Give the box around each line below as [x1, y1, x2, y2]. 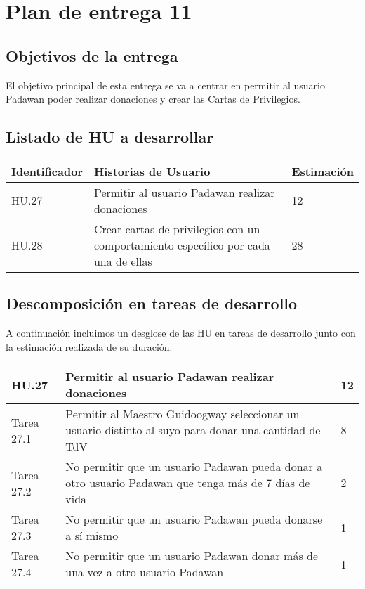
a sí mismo [65, 527, 119, 544]
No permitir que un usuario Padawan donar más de [65, 548, 319, 564]
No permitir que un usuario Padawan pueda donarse [65, 511, 323, 528]
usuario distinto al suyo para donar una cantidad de [65, 422, 321, 439]
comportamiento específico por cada [93, 236, 270, 253]
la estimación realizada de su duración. [6, 339, 173, 354]
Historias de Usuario [93, 162, 211, 179]
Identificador [11, 162, 83, 179]
